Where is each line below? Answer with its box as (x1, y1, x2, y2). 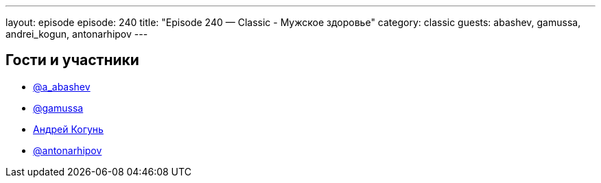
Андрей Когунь (33, 123, 104, 135)
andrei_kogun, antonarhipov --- (5, 28, 148, 40)
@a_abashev (33, 80, 91, 93)
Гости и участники (5, 51, 139, 69)
